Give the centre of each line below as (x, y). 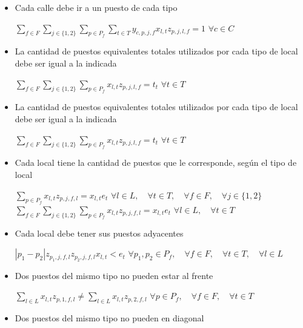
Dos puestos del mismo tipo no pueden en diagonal (109, 317)
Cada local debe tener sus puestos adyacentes (99, 233)
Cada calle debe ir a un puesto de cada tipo (96, 7)
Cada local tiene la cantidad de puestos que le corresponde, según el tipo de (156, 162)
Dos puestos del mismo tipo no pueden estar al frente (114, 275)
